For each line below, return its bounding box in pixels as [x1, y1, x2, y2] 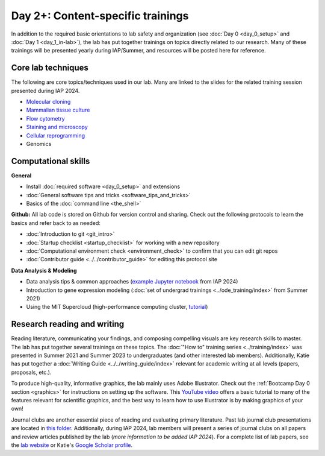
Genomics [26, 140, 52, 147]
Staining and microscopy [26, 124, 88, 131]
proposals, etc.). [11, 369, 52, 376]
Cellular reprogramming [26, 131, 85, 139]
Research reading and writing [11, 319, 125, 329]
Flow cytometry [26, 115, 66, 122]
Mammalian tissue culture [26, 106, 90, 114]
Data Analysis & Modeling [11, 267, 77, 274]
